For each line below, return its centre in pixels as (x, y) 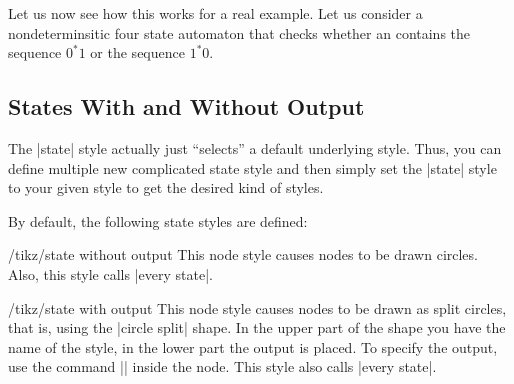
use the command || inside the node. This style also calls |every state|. (222, 366)
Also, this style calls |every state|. (110, 273)
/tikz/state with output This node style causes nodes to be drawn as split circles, (257, 307)
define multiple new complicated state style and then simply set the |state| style (252, 167)
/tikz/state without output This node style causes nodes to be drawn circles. (243, 254)
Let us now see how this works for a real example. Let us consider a (215, 13)
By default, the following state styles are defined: (158, 220)
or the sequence (137, 52)
